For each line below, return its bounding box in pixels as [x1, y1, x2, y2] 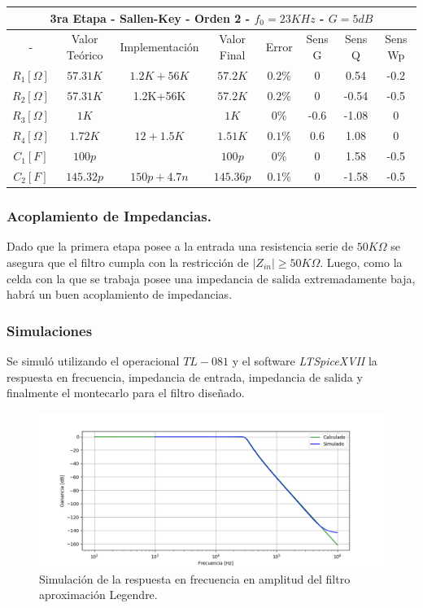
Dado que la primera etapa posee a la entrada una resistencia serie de [7, 238, 354, 255]
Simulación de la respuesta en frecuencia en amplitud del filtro [39, 570, 351, 587]
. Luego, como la [320, 253, 403, 270]
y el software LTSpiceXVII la [232, 352, 377, 369]
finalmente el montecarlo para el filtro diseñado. [7, 384, 245, 401]
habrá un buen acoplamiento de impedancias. [7, 286, 233, 303]
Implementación [120, 38, 199, 55]
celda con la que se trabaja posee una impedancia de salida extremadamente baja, [7, 269, 416, 287]
